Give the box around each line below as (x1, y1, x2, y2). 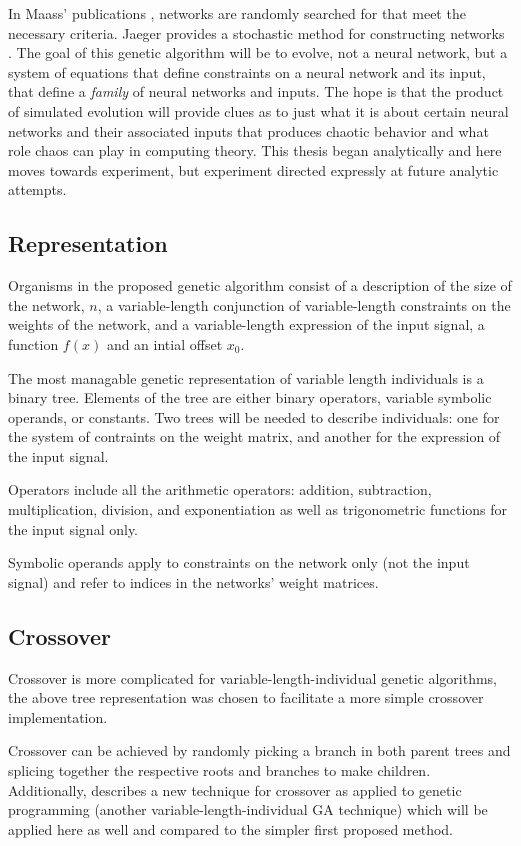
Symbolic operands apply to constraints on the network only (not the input (8, 552, 470, 573)
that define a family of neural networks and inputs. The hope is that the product (8, 81, 504, 102)
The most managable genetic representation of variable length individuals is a (8, 367, 484, 388)
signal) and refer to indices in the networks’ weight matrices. (8, 571, 379, 592)
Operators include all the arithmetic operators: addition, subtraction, (8, 479, 432, 500)
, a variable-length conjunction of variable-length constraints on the (97, 294, 511, 315)
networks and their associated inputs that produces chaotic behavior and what (8, 120, 489, 141)
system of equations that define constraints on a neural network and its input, (8, 61, 486, 82)
